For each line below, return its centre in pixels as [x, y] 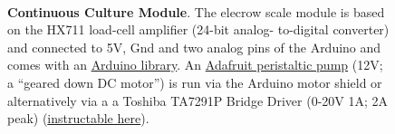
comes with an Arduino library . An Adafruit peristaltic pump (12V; [195, 65]
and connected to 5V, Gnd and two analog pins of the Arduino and [194, 47]
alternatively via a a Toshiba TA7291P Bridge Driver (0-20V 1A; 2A [198, 100]
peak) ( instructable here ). [78, 118]
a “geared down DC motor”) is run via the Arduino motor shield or [195, 82]
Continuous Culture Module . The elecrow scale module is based [196, 11]
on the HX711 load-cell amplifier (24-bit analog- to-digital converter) [198, 29]
